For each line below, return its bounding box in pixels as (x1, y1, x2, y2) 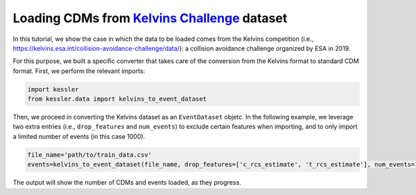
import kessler (27, 85, 79, 93)
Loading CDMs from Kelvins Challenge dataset (12, 10, 288, 26)
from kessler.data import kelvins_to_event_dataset (27, 95, 207, 103)
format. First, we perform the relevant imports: (12, 67, 146, 75)
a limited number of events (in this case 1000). (12, 132, 146, 140)
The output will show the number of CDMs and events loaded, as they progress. (12, 178, 242, 187)
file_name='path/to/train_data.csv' (27, 151, 153, 159)
